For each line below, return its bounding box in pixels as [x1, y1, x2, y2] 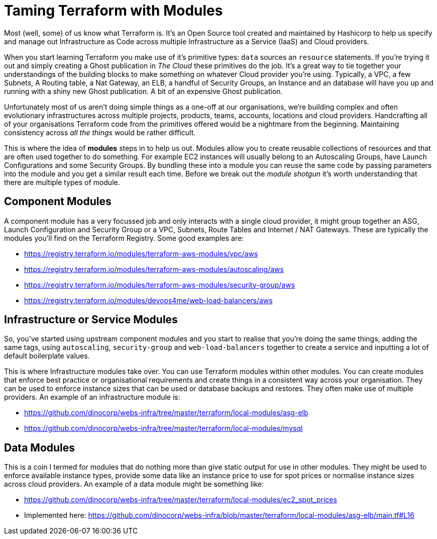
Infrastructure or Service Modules [4, 313, 178, 326]
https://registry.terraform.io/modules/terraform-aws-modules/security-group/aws [24, 280, 295, 289]
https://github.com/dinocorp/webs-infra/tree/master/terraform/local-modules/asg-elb [24, 408, 308, 417]
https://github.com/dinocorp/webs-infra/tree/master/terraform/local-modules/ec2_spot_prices [24, 495, 337, 504]
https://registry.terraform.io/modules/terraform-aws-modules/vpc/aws [24, 249, 258, 258]
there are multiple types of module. [4, 177, 120, 187]
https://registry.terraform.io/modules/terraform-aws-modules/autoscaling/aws [24, 264, 284, 274]
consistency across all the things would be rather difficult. [4, 128, 196, 137]
